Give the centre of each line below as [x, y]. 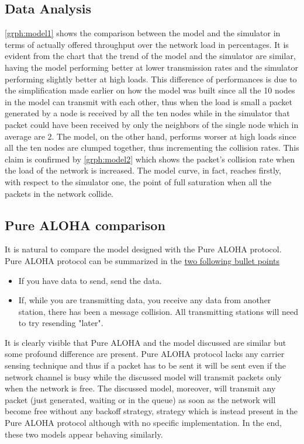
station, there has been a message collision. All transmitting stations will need [158, 311]
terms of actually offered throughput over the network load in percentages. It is [147, 44]
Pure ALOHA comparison [85, 225]
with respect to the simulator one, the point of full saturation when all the [138, 181]
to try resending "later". [61, 323]
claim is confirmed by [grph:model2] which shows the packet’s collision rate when [150, 159]
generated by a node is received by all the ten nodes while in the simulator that [147, 113]
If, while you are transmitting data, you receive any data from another [145, 300]
